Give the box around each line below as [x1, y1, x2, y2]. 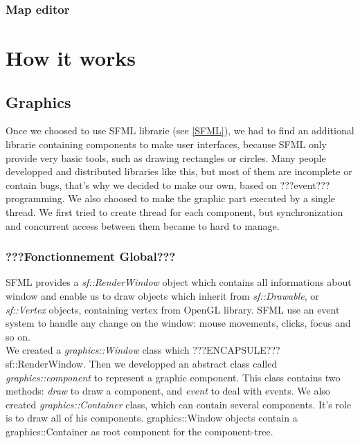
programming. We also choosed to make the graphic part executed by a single [6, 191, 335, 206]
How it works [6, 44, 136, 72]
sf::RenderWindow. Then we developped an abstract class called [6, 356, 278, 370]
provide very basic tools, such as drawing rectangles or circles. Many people [6, 150, 326, 165]
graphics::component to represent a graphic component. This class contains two [6, 370, 341, 384]
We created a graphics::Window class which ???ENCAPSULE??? [6, 343, 280, 357]
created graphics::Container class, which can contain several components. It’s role [6, 397, 352, 411]
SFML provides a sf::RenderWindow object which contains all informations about [6, 275, 352, 289]
